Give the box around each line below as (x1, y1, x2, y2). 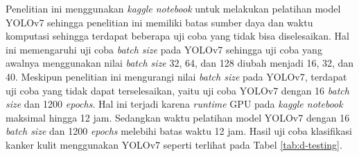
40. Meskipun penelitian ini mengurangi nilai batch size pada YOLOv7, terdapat (6, 69, 347, 83)
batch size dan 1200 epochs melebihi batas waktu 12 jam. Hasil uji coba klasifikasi (6, 124, 352, 138)
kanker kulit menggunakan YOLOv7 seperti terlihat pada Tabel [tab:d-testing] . (6, 137, 342, 151)
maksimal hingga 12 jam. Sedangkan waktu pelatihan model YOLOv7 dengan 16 (6, 110, 350, 124)
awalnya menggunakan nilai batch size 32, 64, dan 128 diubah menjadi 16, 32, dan (6, 56, 354, 70)
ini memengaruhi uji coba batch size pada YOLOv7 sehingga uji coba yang (6, 42, 322, 56)
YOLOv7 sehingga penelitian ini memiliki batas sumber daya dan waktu (6, 15, 313, 29)
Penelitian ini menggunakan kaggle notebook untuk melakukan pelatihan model (6, 1, 341, 15)
